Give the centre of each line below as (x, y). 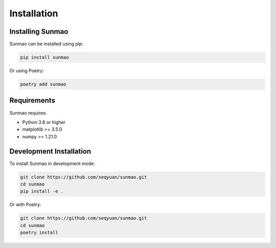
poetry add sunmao (43, 84)
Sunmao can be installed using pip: (47, 44)
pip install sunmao (44, 57)
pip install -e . (42, 191)
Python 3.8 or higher (44, 122)
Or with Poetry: (25, 204)
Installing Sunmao (39, 32)
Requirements (32, 101)
